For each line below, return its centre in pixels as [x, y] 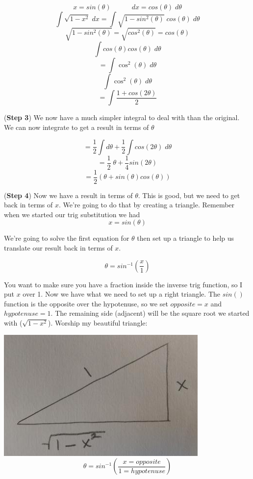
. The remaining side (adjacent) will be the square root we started [150, 313]
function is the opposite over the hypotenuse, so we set [86, 303]
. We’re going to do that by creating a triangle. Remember [147, 205]
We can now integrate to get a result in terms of [76, 127]
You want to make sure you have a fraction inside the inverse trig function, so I [123, 284]
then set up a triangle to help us [186, 238]
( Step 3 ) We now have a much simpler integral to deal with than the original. [122, 117]
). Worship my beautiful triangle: [98, 323]
